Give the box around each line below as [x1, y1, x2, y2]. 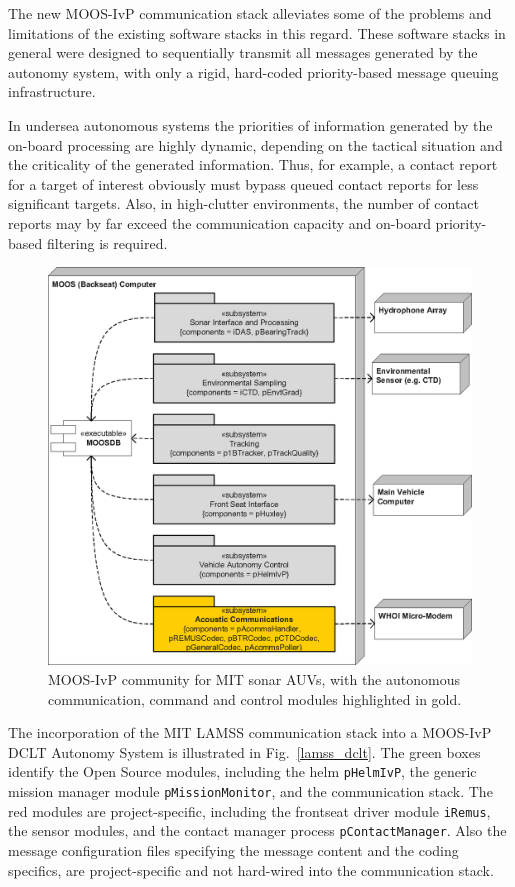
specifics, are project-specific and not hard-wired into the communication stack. [8, 859, 494, 880]
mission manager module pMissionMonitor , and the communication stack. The [8, 781, 493, 802]
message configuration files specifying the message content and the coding [8, 840, 459, 861]
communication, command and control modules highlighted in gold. [48, 688, 462, 709]
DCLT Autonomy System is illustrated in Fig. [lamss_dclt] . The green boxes [8, 741, 481, 762]
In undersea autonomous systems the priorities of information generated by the [8, 114, 493, 135]
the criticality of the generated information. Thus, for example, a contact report [8, 154, 498, 175]
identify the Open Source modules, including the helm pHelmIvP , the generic [8, 761, 477, 782]
